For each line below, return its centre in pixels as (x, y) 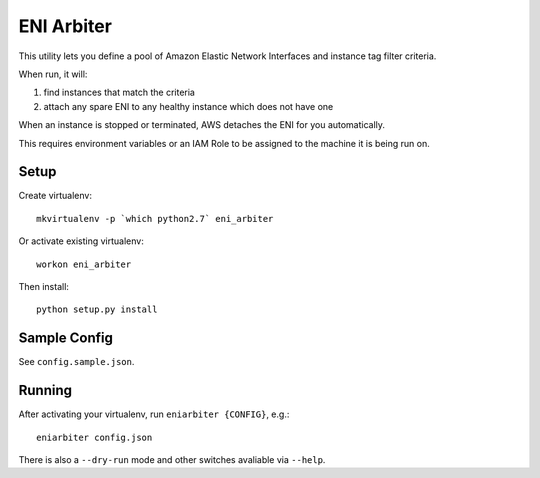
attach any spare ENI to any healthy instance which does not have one (188, 106)
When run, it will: (53, 74)
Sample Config (66, 338)
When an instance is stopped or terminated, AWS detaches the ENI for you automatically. (201, 125)
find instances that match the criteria (119, 92)
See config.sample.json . (76, 362)
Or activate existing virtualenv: (81, 241)
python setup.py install (97, 309)
